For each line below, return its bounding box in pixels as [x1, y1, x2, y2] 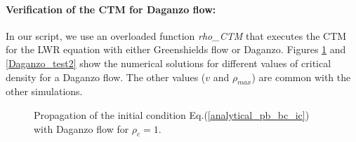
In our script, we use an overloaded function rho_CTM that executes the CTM [6, 28, 347, 43]
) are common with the [251, 69, 351, 84]
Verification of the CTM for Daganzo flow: [6, 1, 216, 16]
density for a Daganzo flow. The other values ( [6, 69, 206, 84]
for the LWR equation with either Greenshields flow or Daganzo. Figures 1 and [6, 42, 346, 57]
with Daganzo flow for [34, 121, 129, 136]
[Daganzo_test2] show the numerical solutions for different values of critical [6, 55, 331, 70]
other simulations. [6, 84, 83, 99]
